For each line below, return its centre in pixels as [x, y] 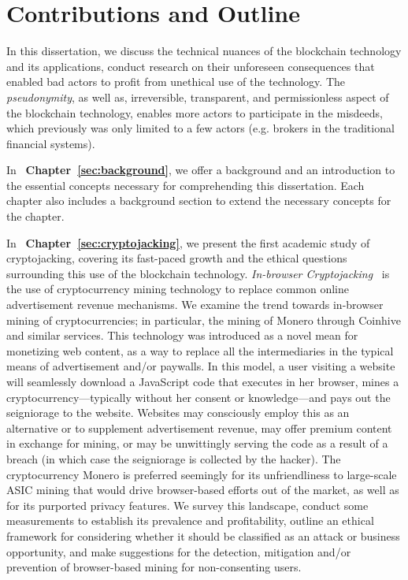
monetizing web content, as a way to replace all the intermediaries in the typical [200, 350]
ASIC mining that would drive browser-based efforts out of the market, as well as [203, 490]
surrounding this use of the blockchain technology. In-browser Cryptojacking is [198, 273]
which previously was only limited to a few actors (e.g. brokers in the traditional [200, 128]
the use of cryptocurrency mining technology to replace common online [178, 289]
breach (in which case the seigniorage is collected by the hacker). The [174, 458]
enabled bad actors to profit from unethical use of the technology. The [176, 82]
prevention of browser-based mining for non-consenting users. [154, 567]
